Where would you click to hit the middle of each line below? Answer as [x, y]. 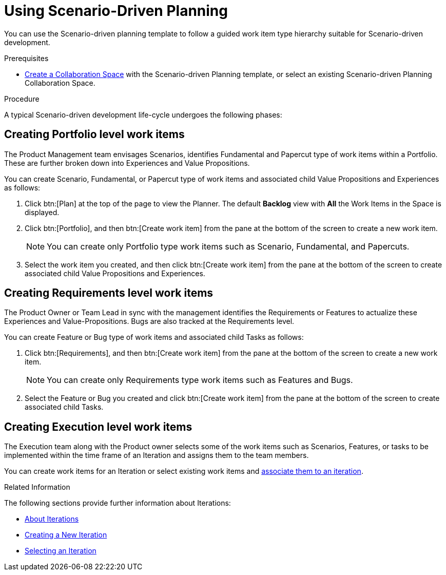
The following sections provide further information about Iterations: [118, 503]
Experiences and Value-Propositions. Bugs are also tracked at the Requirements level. [149, 321]
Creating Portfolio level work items [94, 135]
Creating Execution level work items [98, 427]
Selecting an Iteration [61, 551]
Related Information [37, 487]
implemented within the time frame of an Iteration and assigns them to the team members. [157, 455]
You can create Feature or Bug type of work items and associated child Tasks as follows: [154, 337]
